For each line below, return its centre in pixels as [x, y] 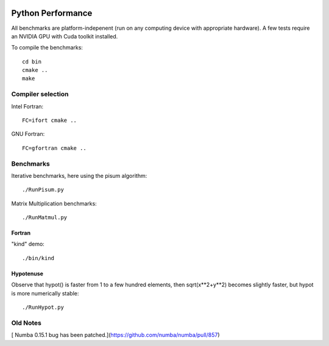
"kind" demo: [28, 244]
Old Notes [27, 323]
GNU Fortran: [28, 134]
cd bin [32, 62]
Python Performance [52, 13]
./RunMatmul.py [45, 217]
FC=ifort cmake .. [50, 120]
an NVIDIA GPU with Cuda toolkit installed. [65, 36]
